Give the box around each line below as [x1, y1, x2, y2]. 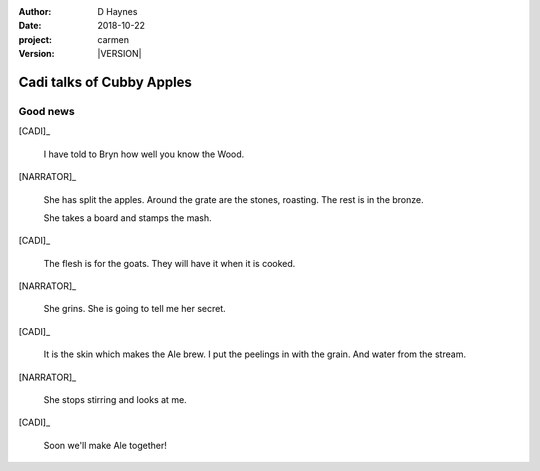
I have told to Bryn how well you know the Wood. [43, 148, 245, 160]
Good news [18, 104, 75, 118]
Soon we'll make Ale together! [43, 439, 167, 451]
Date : [18, 20, 42, 32]
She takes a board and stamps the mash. [43, 211, 212, 224]
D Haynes [97, 6, 138, 17]
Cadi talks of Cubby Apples [18, 73, 192, 90]
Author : [18, 6, 52, 17]
